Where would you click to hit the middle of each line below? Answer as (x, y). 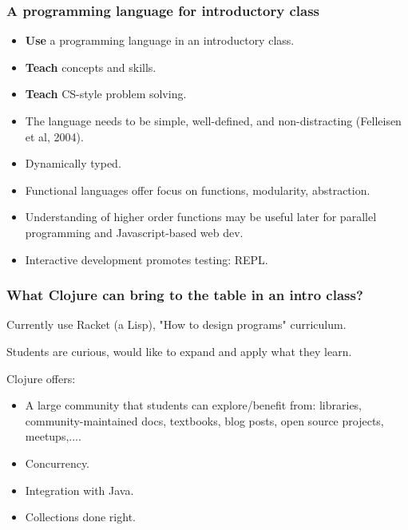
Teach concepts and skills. (91, 67)
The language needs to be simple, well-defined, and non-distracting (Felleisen (213, 121)
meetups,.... (53, 436)
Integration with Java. (79, 490)
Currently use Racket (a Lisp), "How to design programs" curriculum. (176, 324)
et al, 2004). (54, 136)
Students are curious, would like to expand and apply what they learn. (179, 351)
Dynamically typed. (73, 163)
